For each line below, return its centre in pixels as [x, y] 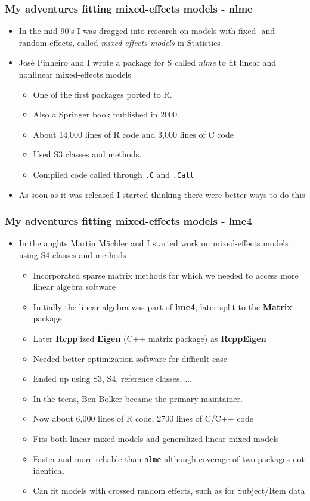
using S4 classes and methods [72, 255]
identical [49, 470]
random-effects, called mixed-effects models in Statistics [120, 42]
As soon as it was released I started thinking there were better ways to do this [162, 194]
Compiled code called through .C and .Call [114, 174]
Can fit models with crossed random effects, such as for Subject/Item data [169, 490]
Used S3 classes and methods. [87, 154]
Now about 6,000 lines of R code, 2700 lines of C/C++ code [143, 418]
